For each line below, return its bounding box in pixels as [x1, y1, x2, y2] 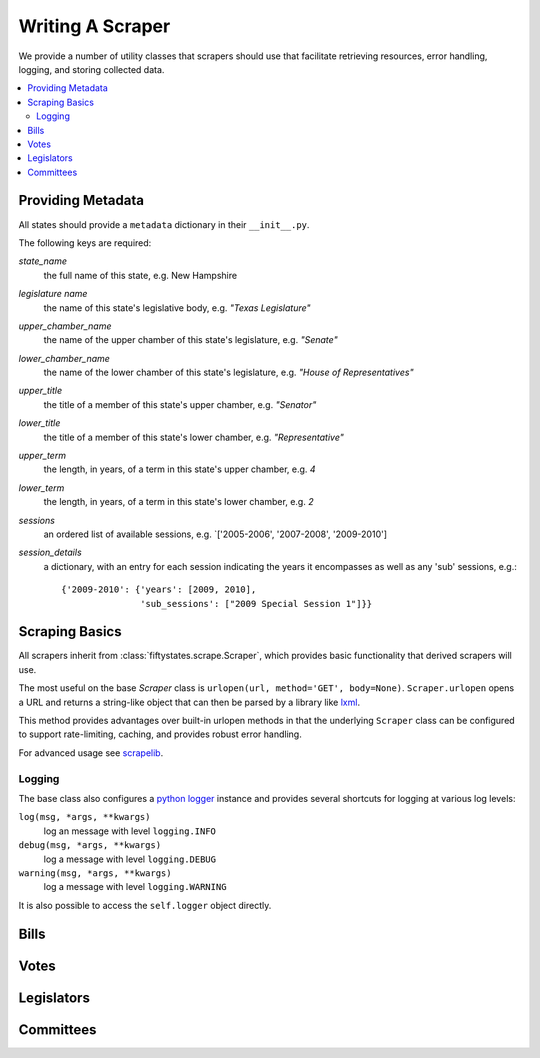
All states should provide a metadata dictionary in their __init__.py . [18, 218, 310, 230]
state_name [18, 255, 67, 267]
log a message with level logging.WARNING [43, 881, 227, 893]
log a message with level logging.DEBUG [43, 853, 217, 865]
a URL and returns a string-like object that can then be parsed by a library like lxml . [18, 696, 360, 708]
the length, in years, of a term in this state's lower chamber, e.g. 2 [43, 496, 314, 508]
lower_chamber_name [18, 352, 110, 364]
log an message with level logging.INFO [43, 825, 217, 837]
